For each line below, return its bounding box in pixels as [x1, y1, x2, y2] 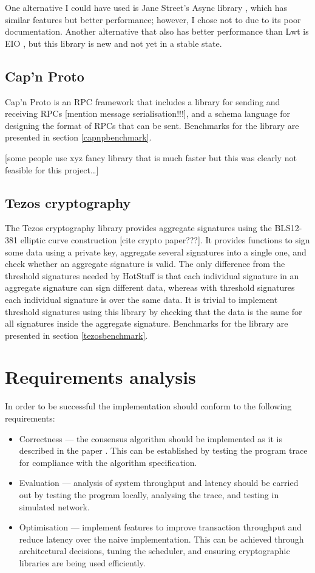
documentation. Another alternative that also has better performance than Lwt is [5, 25, 309, 38]
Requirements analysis [5, 364, 196, 389]
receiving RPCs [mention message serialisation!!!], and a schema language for [5, 107, 290, 120]
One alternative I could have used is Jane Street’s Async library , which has [5, 1, 288, 13]
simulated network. [19, 500, 90, 513]
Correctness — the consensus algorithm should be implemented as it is [19, 432, 282, 445]
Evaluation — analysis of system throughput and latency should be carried [19, 476, 299, 489]
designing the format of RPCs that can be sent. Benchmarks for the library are [5, 119, 299, 131]
